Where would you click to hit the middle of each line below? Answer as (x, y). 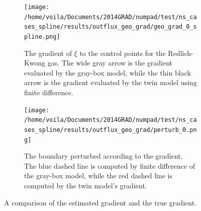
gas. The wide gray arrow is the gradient (110, 63)
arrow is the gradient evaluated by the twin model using (111, 82)
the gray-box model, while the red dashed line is (98, 175)
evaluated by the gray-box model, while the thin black (108, 72)
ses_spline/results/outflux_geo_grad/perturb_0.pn (111, 130)
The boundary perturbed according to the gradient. (104, 156)
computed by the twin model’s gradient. (86, 185)
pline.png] (42, 37)
